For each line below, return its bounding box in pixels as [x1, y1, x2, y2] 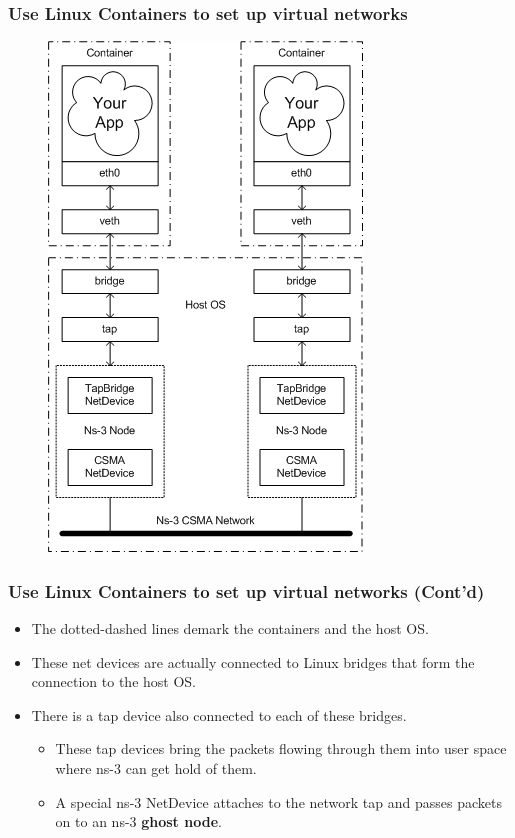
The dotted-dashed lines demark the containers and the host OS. [31, 618, 429, 639]
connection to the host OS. [31, 671, 196, 692]
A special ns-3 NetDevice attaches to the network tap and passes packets [55, 791, 502, 812]
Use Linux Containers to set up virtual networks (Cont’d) [8, 578, 485, 603]
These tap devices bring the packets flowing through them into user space [55, 738, 507, 759]
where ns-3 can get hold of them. [55, 758, 257, 778]
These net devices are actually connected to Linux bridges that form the [31, 651, 475, 672]
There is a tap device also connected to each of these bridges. [31, 704, 407, 725]
